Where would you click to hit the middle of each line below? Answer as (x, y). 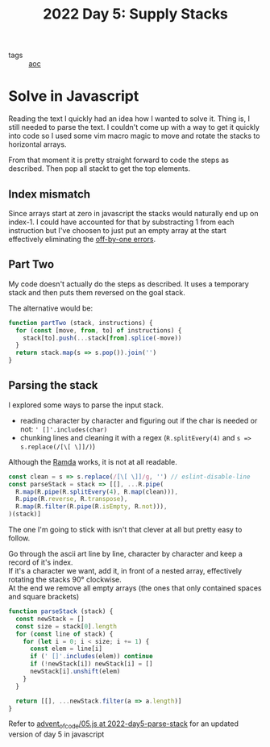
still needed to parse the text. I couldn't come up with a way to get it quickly (134, 127)
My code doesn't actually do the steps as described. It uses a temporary (129, 284)
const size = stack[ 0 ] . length (66, 626)
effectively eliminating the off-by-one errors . (82, 239)
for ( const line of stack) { (64, 634)
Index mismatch (50, 194)
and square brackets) (44, 597)
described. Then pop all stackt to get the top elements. (100, 169)
